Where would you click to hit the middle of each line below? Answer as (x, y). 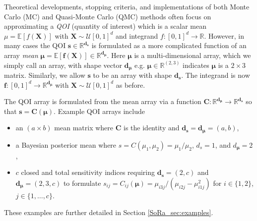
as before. (130, 84)
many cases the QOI (35, 45)
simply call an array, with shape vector (63, 65)
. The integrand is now (216, 75)
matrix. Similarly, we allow (45, 75)
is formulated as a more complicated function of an (169, 45)
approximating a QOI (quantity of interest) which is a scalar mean (105, 26)
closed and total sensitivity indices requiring (88, 172)
